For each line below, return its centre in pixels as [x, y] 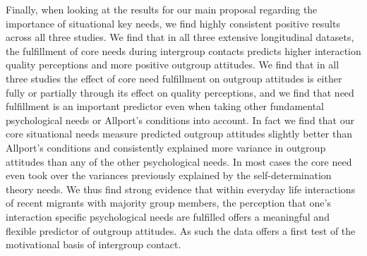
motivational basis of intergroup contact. [94, 244]
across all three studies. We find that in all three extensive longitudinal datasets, [180, 37]
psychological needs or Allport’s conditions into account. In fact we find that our [180, 120]
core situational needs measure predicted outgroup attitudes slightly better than [179, 134]
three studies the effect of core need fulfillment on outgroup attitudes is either [174, 78]
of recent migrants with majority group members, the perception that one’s [168, 203]
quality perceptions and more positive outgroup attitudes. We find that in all [173, 65]
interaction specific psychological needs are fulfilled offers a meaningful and [168, 216]
